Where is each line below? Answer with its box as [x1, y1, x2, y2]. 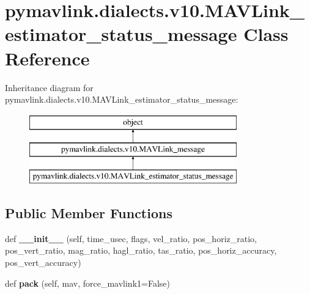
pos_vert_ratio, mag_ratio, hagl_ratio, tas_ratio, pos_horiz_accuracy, [5, 244, 277, 257]
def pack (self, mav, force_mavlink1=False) [5, 276, 170, 289]
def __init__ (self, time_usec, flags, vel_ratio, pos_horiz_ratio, [5, 232, 257, 244]
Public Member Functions [5, 204, 172, 222]
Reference [5, 45, 90, 70]
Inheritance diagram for [5, 81, 94, 94]
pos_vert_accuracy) [5, 256, 81, 269]
